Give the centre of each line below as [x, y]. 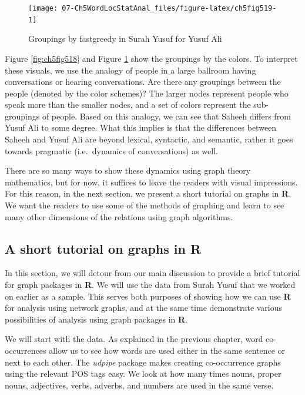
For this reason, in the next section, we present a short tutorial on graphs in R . [148, 193]
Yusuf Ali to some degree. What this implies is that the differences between [141, 127]
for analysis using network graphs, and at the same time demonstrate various [144, 308]
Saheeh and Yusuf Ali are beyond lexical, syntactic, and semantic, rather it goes [149, 139]
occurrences [26, 350]
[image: [43, 8]
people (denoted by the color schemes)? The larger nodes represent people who [147, 93]
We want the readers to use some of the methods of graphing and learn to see [145, 205]
